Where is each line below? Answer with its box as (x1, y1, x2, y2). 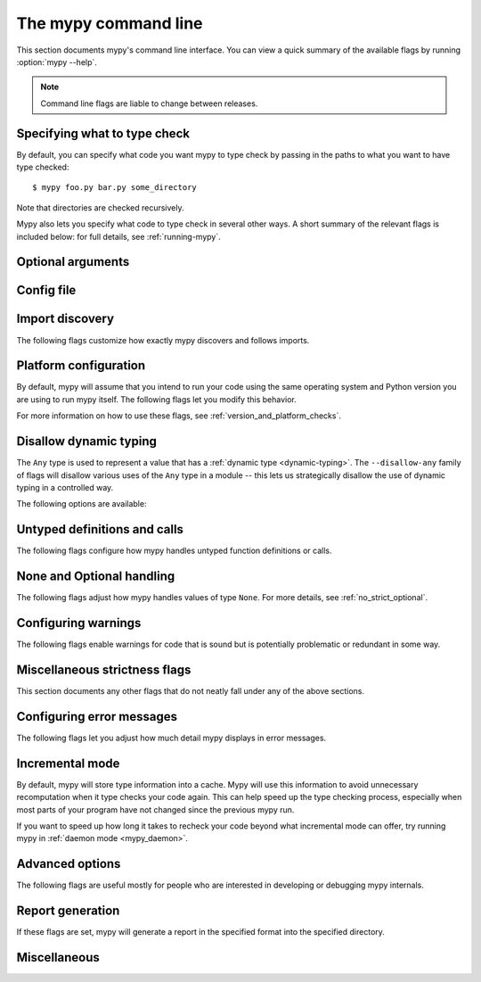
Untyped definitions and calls (16, 522, 184, 537)
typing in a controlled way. (16, 482, 114, 492)
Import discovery (16, 311, 115, 326)
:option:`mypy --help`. (16, 56, 98, 67)
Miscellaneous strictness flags (16, 662, 192, 677)
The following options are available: (16, 499, 147, 509)
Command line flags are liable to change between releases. (40, 98, 258, 109)
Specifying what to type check (16, 126, 191, 141)
